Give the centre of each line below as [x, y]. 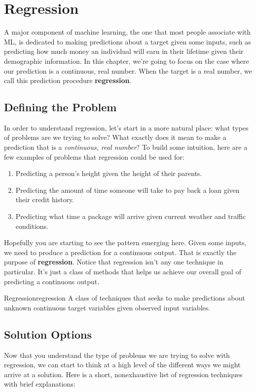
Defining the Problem [60, 107]
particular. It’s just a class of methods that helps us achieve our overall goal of [123, 272]
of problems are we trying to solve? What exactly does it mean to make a [115, 137]
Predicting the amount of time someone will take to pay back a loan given [128, 190]
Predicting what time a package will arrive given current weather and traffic [131, 216]
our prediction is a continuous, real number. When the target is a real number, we [128, 70]
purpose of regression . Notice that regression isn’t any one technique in [114, 262]
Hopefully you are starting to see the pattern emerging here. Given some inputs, [125, 242]
